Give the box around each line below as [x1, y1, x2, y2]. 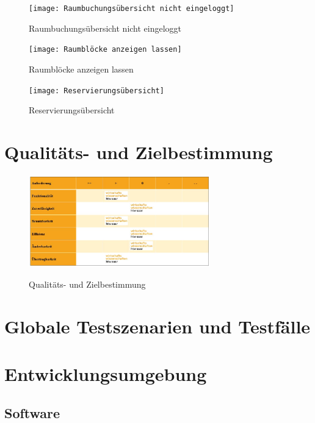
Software [4, 403, 60, 422]
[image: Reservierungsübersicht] [29, 86, 164, 95]
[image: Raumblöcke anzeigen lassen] [29, 45, 182, 54]
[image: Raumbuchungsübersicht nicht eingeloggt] [29, 4, 234, 13]
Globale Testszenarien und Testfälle [4, 313, 311, 338]
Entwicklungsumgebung [4, 361, 207, 386]
